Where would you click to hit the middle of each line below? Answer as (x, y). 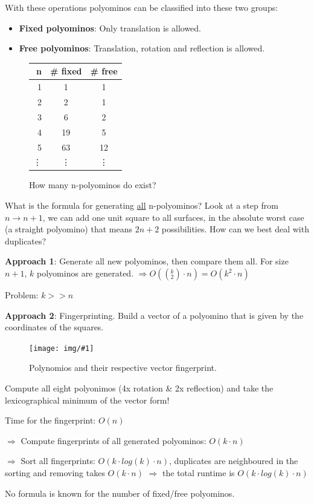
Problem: (22, 295)
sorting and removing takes (55, 473)
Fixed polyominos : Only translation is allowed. (110, 28)
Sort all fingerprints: (58, 461)
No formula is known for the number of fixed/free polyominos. (120, 493)
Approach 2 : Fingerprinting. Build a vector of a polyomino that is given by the (154, 315)
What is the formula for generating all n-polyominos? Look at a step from (142, 205)
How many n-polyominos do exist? (93, 185)
